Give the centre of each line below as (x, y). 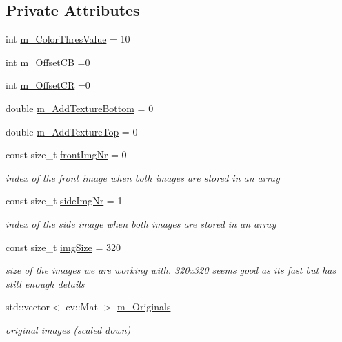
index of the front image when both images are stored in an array (143, 177)
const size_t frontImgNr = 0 (66, 154)
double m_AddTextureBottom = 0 (80, 108)
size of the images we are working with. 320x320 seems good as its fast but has (171, 270)
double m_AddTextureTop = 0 (72, 131)
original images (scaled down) (68, 329)
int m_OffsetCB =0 (48, 62)
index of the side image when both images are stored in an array (141, 223)
